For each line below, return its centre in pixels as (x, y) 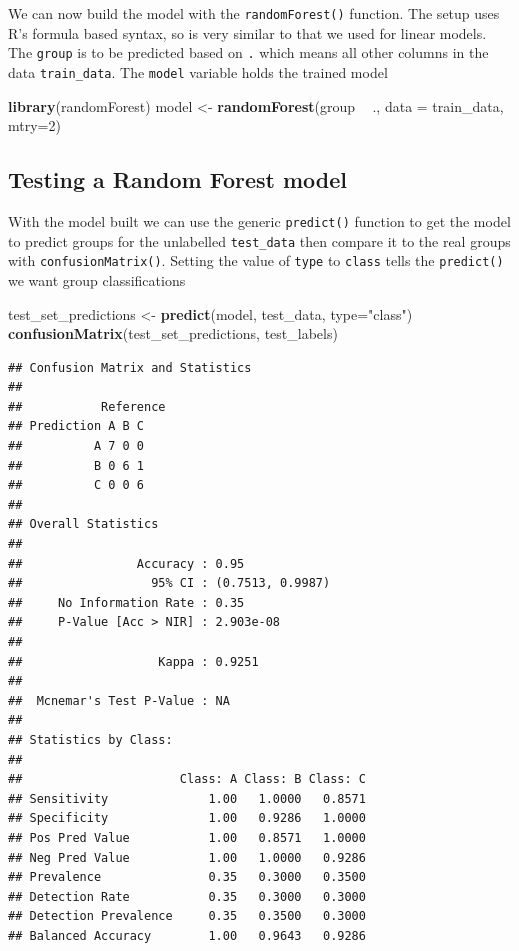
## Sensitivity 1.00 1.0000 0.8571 (187, 798)
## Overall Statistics (83, 524)
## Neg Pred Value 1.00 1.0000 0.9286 (187, 857)
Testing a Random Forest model (178, 179)
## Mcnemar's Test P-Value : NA (119, 700)
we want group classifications (97, 279)
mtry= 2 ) (34, 125)
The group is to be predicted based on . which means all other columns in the (248, 52)
